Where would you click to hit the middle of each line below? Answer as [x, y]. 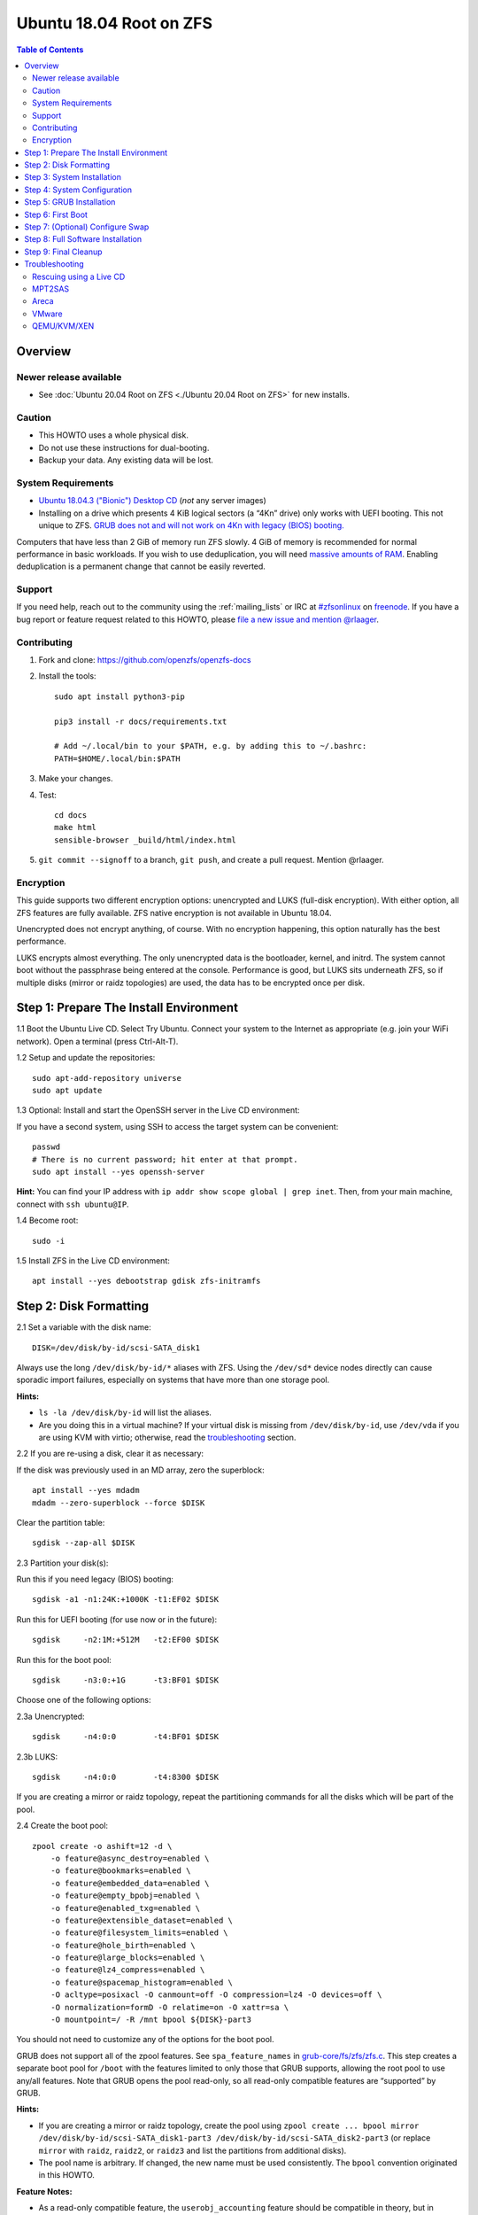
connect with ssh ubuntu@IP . [73, 1204]
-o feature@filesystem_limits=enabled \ [139, 1933]
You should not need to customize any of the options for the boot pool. [145, 2040]
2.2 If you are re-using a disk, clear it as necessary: [110, 1454]
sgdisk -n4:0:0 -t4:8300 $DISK [126, 1777]
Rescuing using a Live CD [79, 276]
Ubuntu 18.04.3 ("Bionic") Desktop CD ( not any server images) [153, 501]
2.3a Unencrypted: [50, 1716]
